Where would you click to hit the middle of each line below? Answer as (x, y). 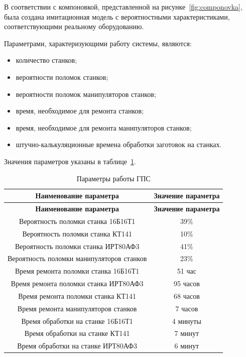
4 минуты (187, 321)
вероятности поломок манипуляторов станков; (86, 94)
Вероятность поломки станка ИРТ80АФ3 (77, 246)
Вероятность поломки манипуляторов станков (77, 258)
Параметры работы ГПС (113, 178)
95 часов (187, 283)
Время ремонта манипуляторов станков (77, 308)
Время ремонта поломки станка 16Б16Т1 (77, 271)
